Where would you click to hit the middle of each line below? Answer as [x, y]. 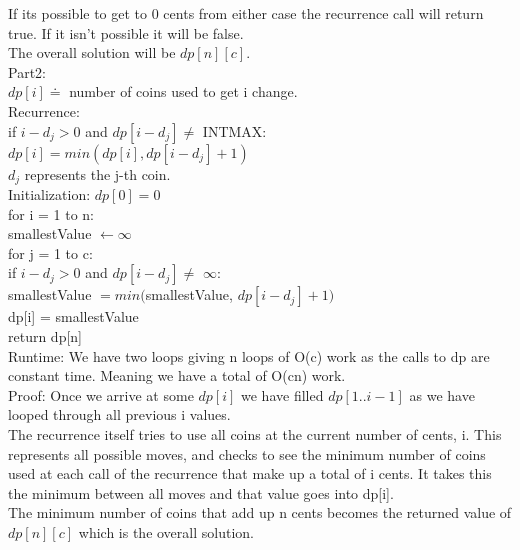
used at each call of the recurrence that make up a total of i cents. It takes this [250, 473]
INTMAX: [234, 130]
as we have [442, 394]
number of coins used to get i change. [183, 91]
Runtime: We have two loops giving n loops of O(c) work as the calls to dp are [249, 355]
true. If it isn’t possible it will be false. [126, 32]
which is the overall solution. [166, 531]
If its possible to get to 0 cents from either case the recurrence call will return [246, 13]
